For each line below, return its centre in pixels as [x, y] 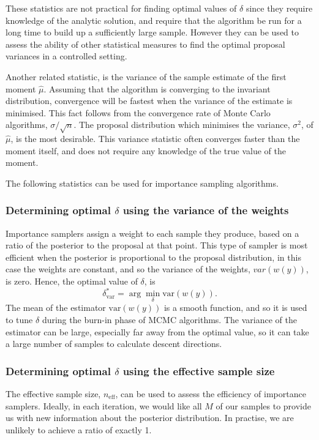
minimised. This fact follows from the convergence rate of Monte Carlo [138, 112]
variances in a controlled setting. [66, 56]
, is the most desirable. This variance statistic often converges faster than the [155, 139]
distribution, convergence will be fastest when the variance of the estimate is [149, 101]
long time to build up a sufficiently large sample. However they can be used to [152, 32]
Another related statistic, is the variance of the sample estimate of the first [146, 76]
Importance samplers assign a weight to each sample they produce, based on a [152, 233]
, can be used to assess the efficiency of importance [211, 393]
